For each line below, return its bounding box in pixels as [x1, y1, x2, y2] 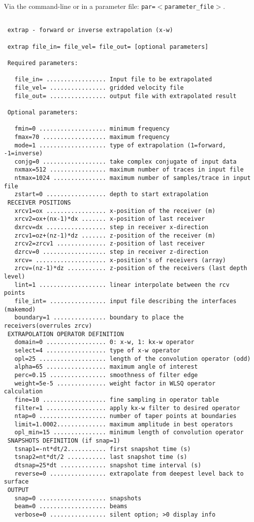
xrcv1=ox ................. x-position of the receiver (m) [14, 207, 216, 214]
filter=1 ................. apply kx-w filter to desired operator [14, 404, 240, 412]
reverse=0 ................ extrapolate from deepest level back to [14, 470, 244, 477]
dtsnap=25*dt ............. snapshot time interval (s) [14, 462, 201, 469]
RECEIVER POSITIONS [7, 199, 71, 207]
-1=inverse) [4, 150, 43, 157]
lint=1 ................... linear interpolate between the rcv [14, 281, 230, 288]
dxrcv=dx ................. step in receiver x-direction [14, 224, 209, 231]
